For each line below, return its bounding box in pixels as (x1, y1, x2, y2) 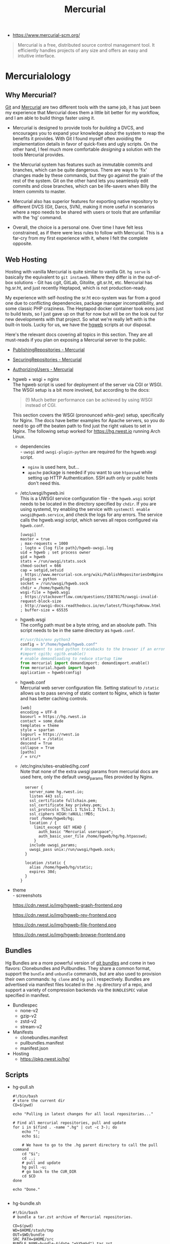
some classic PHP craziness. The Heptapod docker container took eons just (5, 305, 164, 312)
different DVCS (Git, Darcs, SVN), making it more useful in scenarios (12, 204, 155, 210)
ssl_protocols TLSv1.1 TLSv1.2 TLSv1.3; (29, 807, 116, 812)
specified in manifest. (5, 992, 51, 998)
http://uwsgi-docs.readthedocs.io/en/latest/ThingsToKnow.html (24, 603, 161, 608)
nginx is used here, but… (27, 464, 79, 470)
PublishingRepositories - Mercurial (12, 347, 85, 353)
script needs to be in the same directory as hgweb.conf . (20, 628, 135, 633)
